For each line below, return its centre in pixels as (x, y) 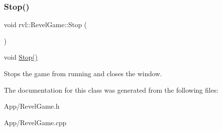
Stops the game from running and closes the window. (83, 73)
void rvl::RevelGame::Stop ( (46, 25)
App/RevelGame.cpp (35, 122)
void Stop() (21, 57)
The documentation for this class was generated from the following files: (111, 90)
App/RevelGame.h (32, 106)
